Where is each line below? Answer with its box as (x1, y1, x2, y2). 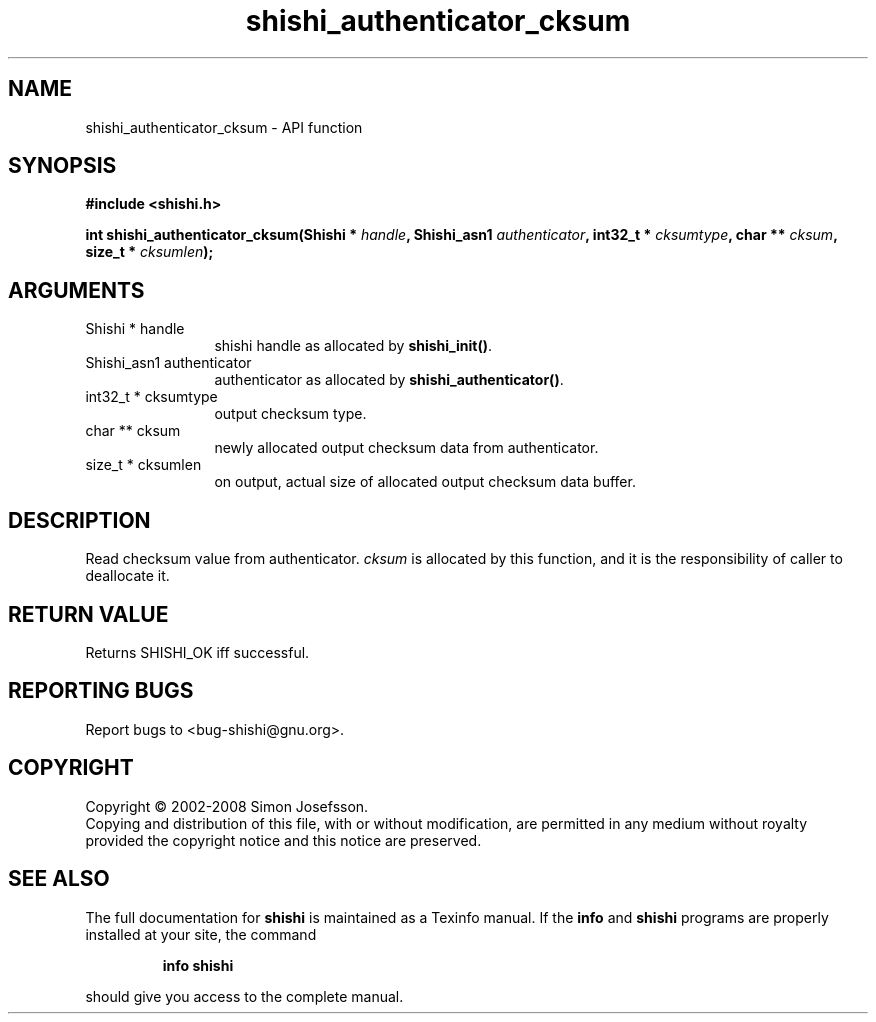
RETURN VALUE (8, 601, 169, 627)
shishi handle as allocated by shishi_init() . (214, 337, 492, 355)
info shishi (162, 956, 234, 974)
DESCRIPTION (8, 507, 151, 533)
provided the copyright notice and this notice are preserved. (85, 831, 482, 849)
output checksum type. (214, 405, 367, 423)
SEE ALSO (8, 866, 110, 892)
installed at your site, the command (85, 925, 317, 943)
